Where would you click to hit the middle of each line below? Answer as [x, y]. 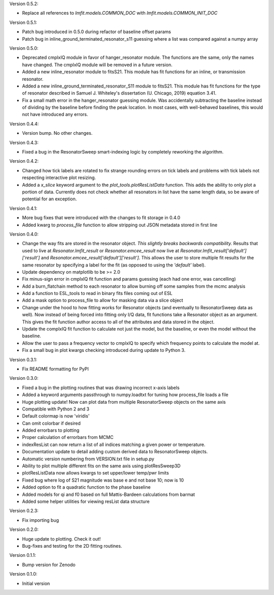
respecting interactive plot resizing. [59, 177]
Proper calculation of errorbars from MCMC [68, 437]
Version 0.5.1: [23, 22]
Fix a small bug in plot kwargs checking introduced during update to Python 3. [104, 350]
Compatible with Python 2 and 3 [56, 409]
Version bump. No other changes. [57, 133]
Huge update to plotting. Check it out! [61, 539]
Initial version [36, 583]
